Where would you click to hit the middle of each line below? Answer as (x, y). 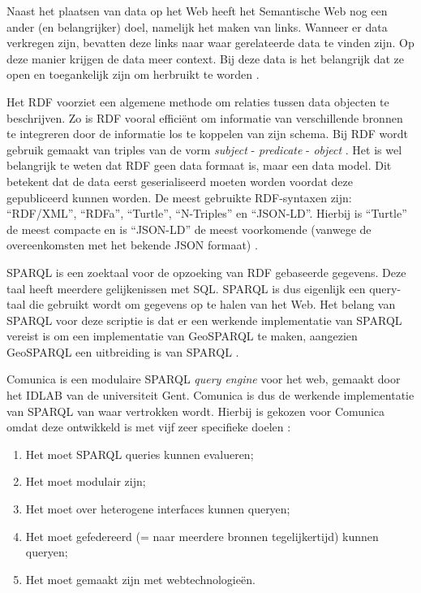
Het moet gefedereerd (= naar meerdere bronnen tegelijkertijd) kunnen (202, 536)
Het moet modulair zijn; (86, 481)
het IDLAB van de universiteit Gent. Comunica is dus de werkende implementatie (210, 395)
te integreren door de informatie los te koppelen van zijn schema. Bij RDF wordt (207, 134)
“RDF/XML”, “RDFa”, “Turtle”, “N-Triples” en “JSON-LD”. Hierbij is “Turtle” (207, 213)
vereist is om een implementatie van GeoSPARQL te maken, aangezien (182, 336)
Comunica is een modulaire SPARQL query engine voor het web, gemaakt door (204, 379)
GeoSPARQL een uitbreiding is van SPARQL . (123, 351)
